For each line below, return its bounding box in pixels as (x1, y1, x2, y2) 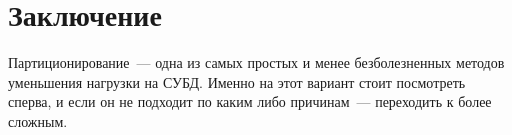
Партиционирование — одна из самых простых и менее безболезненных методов (8, 52, 505, 73)
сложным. (8, 110, 68, 131)
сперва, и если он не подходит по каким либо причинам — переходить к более (8, 91, 492, 112)
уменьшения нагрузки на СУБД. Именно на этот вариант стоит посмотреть (8, 71, 466, 92)
